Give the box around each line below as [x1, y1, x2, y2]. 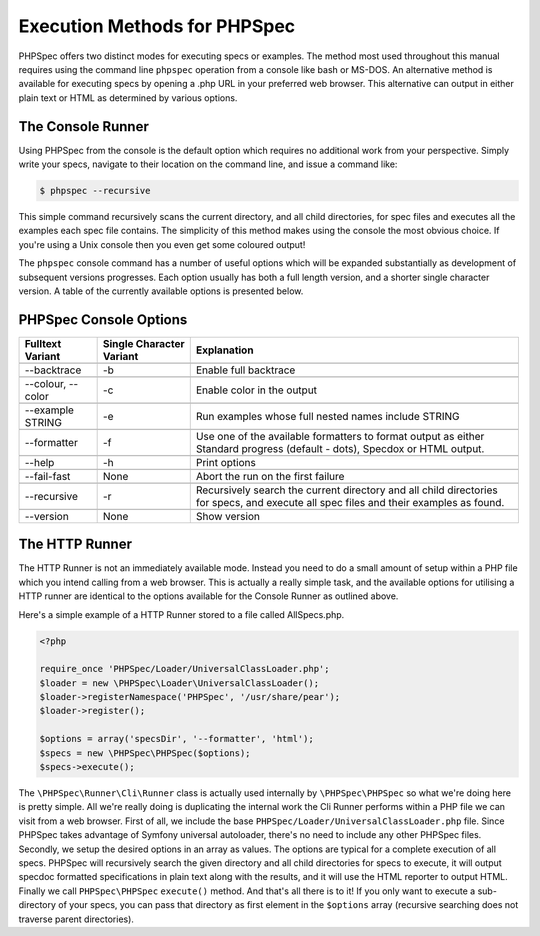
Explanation [195, 343, 254, 357]
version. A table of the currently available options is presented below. [18, 285, 304, 297]
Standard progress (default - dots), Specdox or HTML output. [195, 441, 485, 455]
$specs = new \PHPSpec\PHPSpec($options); [39, 747, 251, 759]
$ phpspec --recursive [39, 185, 151, 196]
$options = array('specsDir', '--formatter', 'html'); [39, 733, 314, 745]
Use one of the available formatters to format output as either [195, 429, 485, 443]
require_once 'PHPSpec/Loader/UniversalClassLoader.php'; [39, 663, 330, 675]
